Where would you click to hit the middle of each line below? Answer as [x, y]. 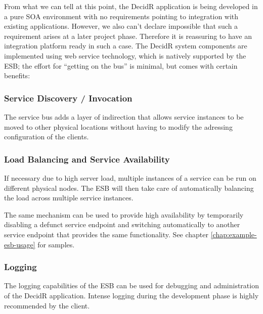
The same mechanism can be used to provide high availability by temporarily [124, 214]
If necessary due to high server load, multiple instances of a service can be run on [130, 177]
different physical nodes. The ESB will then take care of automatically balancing [129, 188]
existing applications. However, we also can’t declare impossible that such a [121, 26]
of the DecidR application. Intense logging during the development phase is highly [131, 295]
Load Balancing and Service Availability [87, 159]
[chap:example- [234, 234]
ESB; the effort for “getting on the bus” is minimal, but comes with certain [121, 65]
